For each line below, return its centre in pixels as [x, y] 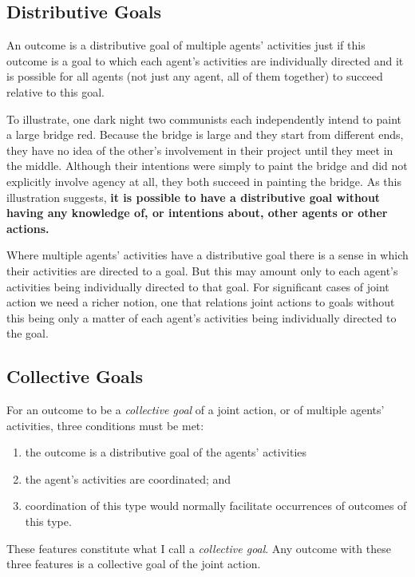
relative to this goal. [56, 91]
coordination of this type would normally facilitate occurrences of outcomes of [216, 506]
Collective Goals [75, 376]
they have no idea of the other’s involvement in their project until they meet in [200, 150]
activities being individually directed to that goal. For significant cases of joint [198, 286]
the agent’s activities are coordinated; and [128, 478]
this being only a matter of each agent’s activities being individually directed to [202, 317]
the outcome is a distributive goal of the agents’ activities [166, 452]
